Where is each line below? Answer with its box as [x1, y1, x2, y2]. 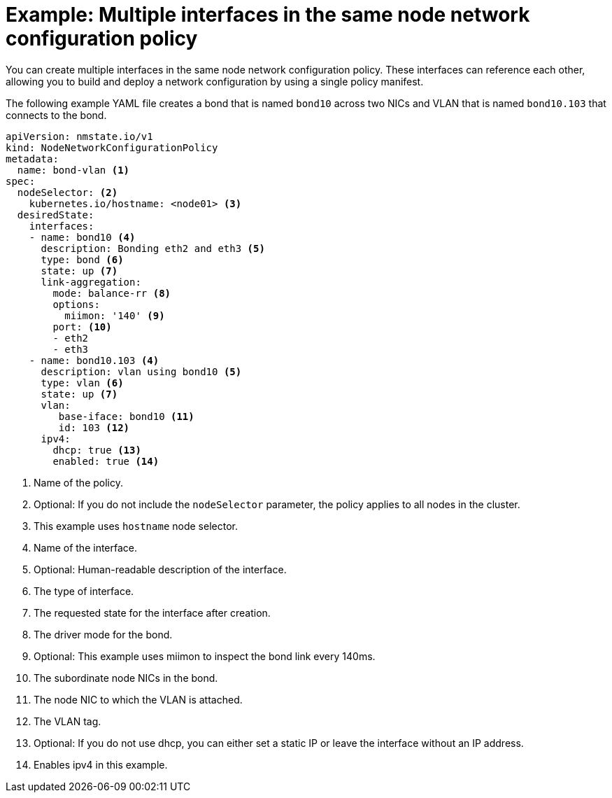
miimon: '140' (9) [64, 309, 165, 321]
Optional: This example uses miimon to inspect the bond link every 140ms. [34, 650, 376, 662]
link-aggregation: [41, 276, 141, 288]
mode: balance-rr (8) [52, 287, 171, 299]
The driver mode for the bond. [34, 628, 173, 640]
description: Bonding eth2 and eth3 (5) [41, 242, 265, 254]
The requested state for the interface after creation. [34, 606, 271, 619]
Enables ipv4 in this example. [34, 758, 168, 771]
